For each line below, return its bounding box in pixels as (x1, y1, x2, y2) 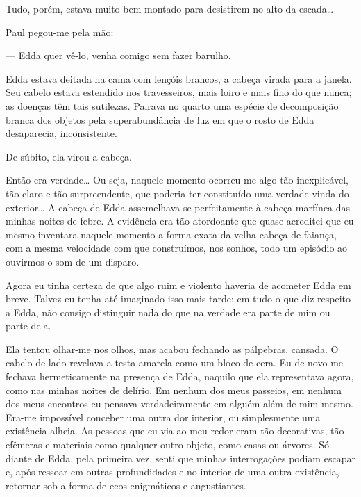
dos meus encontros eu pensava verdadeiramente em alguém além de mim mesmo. (6, 396, 353, 411)
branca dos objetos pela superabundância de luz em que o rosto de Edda (6, 112, 314, 127)
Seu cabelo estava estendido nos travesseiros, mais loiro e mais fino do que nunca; (6, 85, 352, 99)
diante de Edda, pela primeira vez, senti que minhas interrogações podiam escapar (6, 450, 355, 465)
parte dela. (6, 318, 51, 333)
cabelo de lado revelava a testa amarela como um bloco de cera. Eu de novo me (6, 355, 344, 370)
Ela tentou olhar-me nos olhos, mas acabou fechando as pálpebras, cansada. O (6, 341, 339, 356)
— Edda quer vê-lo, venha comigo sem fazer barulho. (6, 48, 231, 63)
